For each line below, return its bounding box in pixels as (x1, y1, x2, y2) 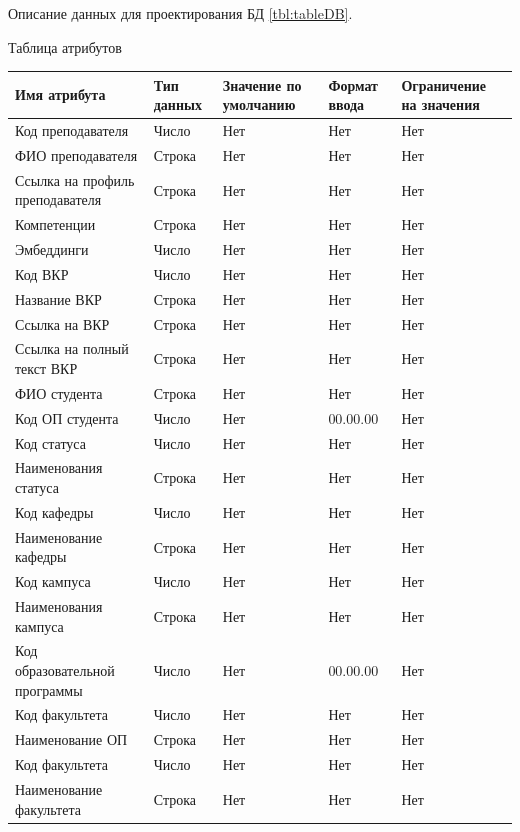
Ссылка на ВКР (15, 313, 110, 334)
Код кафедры (15, 501, 94, 522)
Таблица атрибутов (8, 36, 122, 57)
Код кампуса (15, 571, 91, 592)
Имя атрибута (15, 84, 106, 105)
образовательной (15, 660, 115, 681)
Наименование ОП (15, 729, 128, 750)
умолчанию (222, 94, 296, 115)
